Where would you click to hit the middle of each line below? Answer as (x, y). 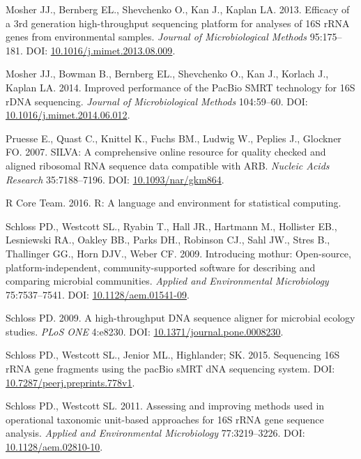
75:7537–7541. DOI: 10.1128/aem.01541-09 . (98, 294)
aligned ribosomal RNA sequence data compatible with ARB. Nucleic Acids (168, 165)
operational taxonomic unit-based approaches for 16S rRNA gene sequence (165, 419)
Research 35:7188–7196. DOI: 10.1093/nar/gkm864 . (115, 179)
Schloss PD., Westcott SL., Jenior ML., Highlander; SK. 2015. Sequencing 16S (173, 355)
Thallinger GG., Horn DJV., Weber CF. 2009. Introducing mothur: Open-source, (178, 253)
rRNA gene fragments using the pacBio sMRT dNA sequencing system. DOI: (170, 369)
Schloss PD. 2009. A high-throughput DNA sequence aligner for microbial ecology (180, 318)
